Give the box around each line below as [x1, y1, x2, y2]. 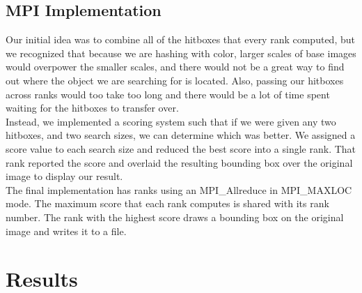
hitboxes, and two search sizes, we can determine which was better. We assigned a [6, 128, 356, 142]
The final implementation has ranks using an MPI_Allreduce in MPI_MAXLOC [6, 182, 352, 197]
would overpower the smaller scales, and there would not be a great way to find [6, 59, 345, 74]
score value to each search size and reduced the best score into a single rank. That [6, 141, 356, 156]
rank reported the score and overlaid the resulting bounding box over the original [6, 155, 353, 170]
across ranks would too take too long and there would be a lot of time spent [6, 87, 330, 101]
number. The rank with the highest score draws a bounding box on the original [6, 209, 344, 224]
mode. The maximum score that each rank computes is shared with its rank [6, 196, 329, 211]
